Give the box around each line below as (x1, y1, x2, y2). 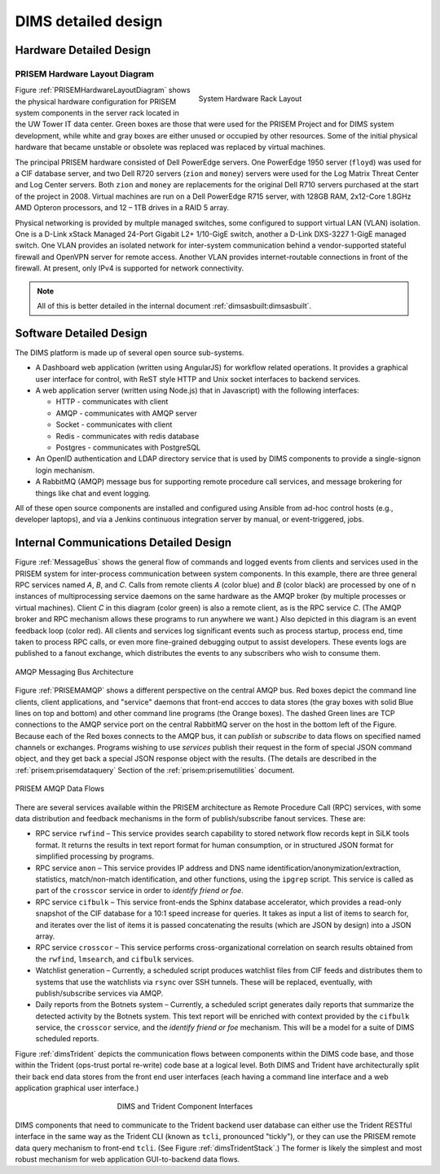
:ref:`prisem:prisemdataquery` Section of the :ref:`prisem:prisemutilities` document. (15, 765, 295, 775)
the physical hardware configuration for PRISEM (15, 96, 177, 106)
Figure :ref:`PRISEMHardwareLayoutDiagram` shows (15, 86, 191, 95)
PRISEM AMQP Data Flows (15, 784, 105, 794)
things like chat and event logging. (35, 488, 151, 498)
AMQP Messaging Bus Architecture (15, 666, 134, 676)
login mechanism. (35, 465, 95, 475)
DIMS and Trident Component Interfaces (117, 1101, 253, 1111)
